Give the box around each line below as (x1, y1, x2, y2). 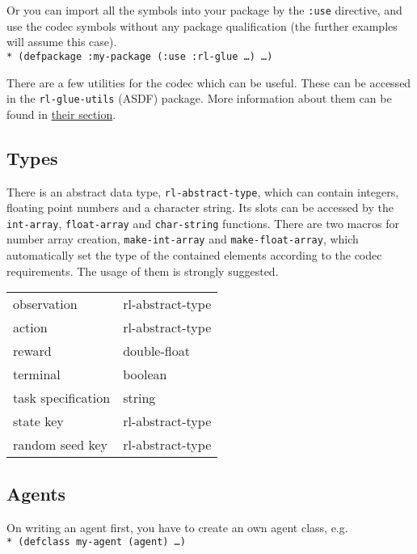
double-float (123, 341, 190, 361)
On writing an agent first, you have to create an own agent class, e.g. (6, 518, 348, 535)
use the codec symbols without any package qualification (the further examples (6, 17, 398, 34)
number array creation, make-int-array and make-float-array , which (6, 230, 359, 247)
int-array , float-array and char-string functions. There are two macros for (6, 214, 399, 231)
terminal (13, 365, 61, 384)
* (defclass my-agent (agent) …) (6, 536, 186, 548)
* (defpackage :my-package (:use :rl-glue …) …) (6, 50, 273, 62)
